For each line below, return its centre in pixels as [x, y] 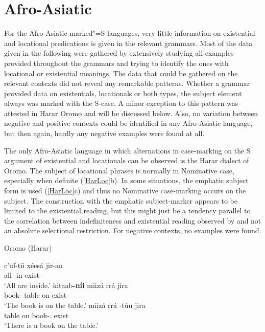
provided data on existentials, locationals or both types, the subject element [123, 93]
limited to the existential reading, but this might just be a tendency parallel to [127, 211]
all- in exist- [23, 275]
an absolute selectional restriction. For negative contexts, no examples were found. [133, 230]
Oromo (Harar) [28, 248]
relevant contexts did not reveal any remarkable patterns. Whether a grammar [127, 83]
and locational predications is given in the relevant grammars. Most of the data [128, 43]
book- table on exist [35, 295]
